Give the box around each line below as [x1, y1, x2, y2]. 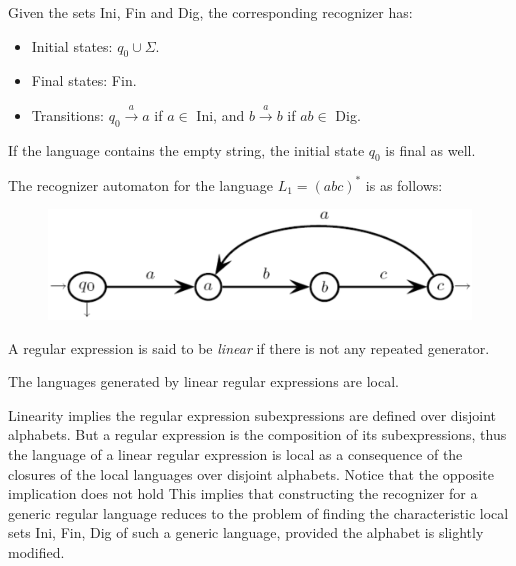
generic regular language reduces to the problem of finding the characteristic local [8, 502, 509, 523]
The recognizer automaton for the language [8, 174, 273, 195]
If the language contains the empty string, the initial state [8, 139, 365, 160]
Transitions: [31, 104, 104, 125]
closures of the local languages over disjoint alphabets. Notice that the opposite [8, 463, 494, 484]
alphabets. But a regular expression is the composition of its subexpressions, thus [8, 424, 507, 445]
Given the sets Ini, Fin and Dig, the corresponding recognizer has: [8, 2, 413, 22]
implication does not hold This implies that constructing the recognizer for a [8, 483, 478, 504]
